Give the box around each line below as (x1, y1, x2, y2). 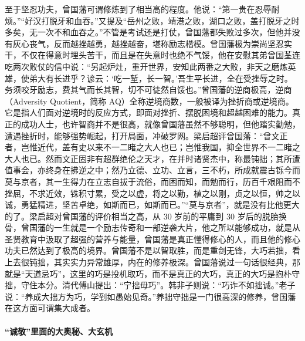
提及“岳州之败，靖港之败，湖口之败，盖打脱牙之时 (106, 14, 300, 26)
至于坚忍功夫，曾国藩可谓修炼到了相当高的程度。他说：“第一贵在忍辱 (5, 3, 272, 15)
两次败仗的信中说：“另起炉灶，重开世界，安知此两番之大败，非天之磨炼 (12, 60, 288, 72)
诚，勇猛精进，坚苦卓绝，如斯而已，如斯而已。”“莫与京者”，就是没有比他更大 (5, 198, 300, 211)
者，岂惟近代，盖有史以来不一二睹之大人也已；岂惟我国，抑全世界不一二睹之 (5, 141, 300, 153)
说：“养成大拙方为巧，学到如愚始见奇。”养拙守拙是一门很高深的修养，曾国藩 (5, 290, 296, 302)
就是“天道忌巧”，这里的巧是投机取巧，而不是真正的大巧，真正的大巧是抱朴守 (5, 267, 300, 279)
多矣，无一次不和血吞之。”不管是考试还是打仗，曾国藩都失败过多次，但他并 (5, 26, 292, 38)
